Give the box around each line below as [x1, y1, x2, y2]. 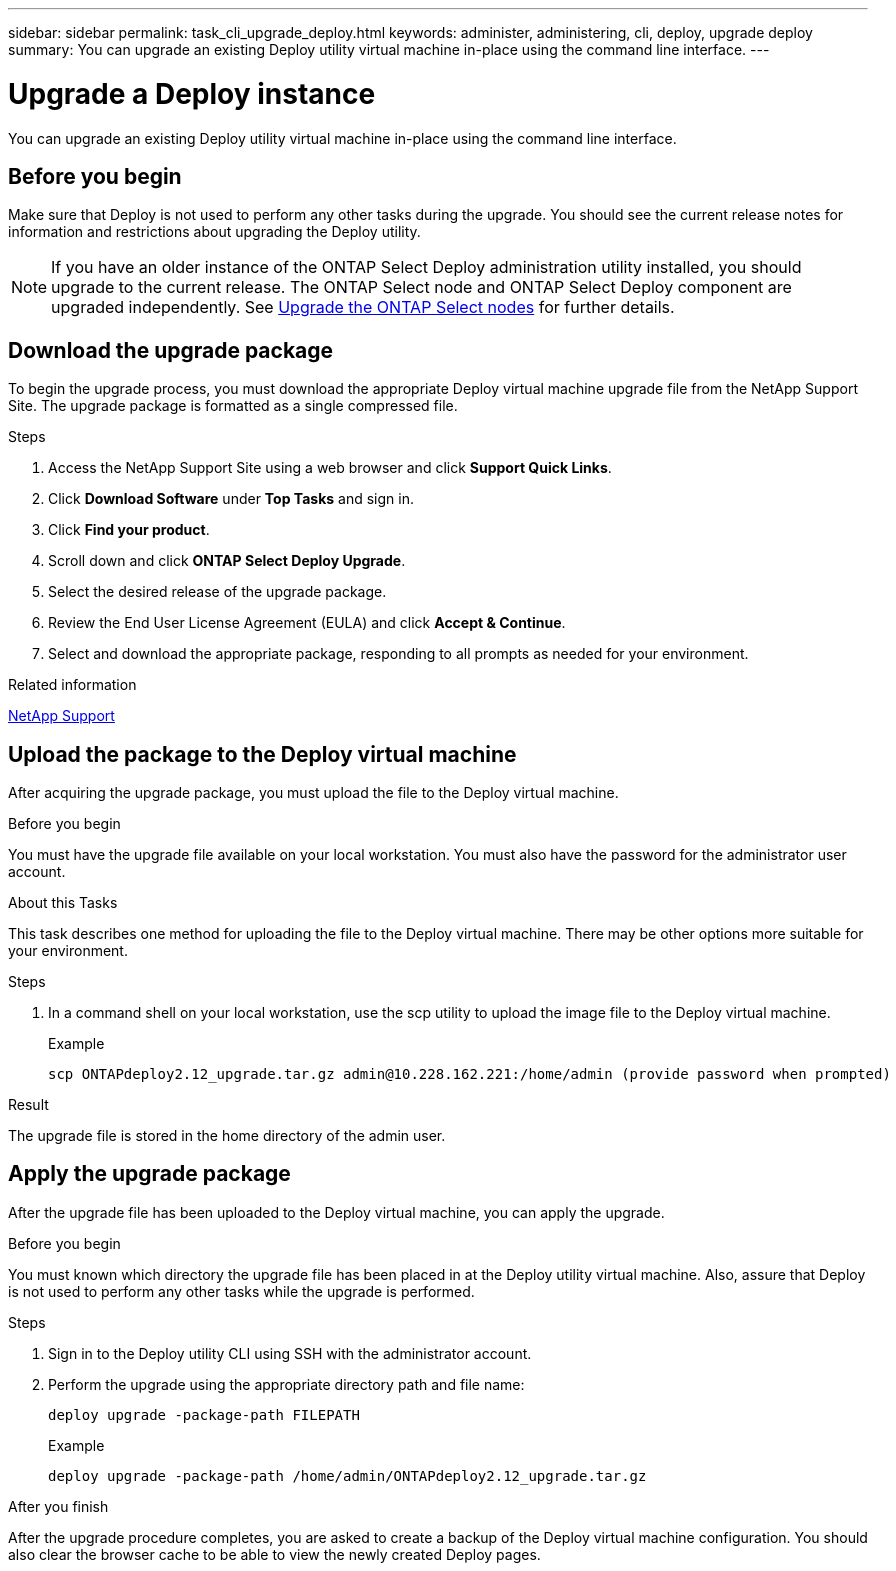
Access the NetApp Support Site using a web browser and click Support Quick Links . [48, 459, 612, 477]
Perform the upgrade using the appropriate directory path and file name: [48, 1375, 525, 1393]
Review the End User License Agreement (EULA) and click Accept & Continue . [48, 614, 566, 632]
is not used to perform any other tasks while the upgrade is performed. [8, 1282, 475, 1300]
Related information [8, 676, 137, 694]
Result [8, 1096, 49, 1114]
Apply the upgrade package [8, 1161, 291, 1187]
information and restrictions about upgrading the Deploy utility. [8, 223, 421, 241]
